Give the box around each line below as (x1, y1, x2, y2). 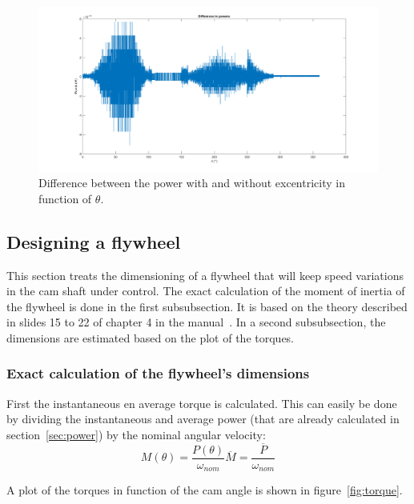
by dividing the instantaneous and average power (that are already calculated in (6, 410, 400, 427)
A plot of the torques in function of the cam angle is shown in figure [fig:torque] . (6, 482, 403, 498)
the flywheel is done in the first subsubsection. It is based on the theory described (6, 298, 408, 314)
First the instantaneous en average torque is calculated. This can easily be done (6, 394, 397, 411)
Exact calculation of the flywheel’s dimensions (6, 363, 310, 383)
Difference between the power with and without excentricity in (38, 174, 345, 191)
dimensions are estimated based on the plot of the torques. (6, 329, 295, 346)
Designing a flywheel (6, 229, 181, 254)
